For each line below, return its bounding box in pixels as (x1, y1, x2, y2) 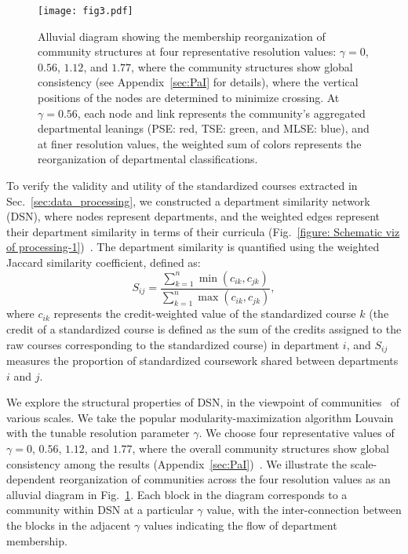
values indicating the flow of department (143, 517, 337, 534)
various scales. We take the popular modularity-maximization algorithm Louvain (6, 409, 394, 425)
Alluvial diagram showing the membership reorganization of (38, 27, 326, 44)
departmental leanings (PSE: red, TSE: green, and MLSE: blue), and (38, 120, 370, 137)
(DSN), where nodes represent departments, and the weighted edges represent (6, 208, 380, 224)
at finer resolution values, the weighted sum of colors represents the (38, 135, 362, 151)
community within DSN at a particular (6, 501, 194, 518)
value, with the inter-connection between (206, 501, 402, 518)
